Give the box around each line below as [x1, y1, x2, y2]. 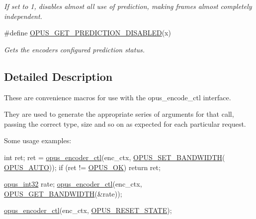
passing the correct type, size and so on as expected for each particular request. [4, 118, 246, 129]
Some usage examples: [4, 135, 72, 146]
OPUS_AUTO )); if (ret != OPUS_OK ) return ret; [4, 162, 161, 172]
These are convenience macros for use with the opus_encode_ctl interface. [4, 92, 231, 102]
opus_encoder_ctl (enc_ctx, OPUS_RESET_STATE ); [4, 205, 172, 216]
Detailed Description [4, 68, 113, 84]
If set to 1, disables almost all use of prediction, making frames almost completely [4, 1, 252, 11]
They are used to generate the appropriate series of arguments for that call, [4, 109, 234, 119]
